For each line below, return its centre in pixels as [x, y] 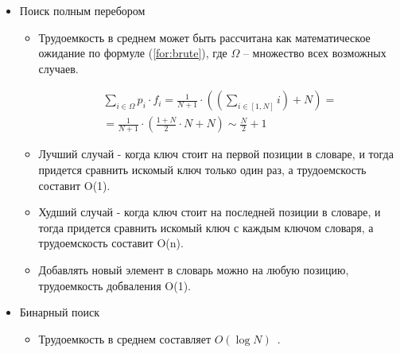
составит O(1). [74, 185]
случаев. [58, 68]
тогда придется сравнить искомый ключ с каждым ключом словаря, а [206, 227]
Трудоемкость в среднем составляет [125, 338]
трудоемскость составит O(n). [111, 243]
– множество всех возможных [315, 53]
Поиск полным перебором [82, 10]
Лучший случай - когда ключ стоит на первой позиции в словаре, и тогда [216, 154]
